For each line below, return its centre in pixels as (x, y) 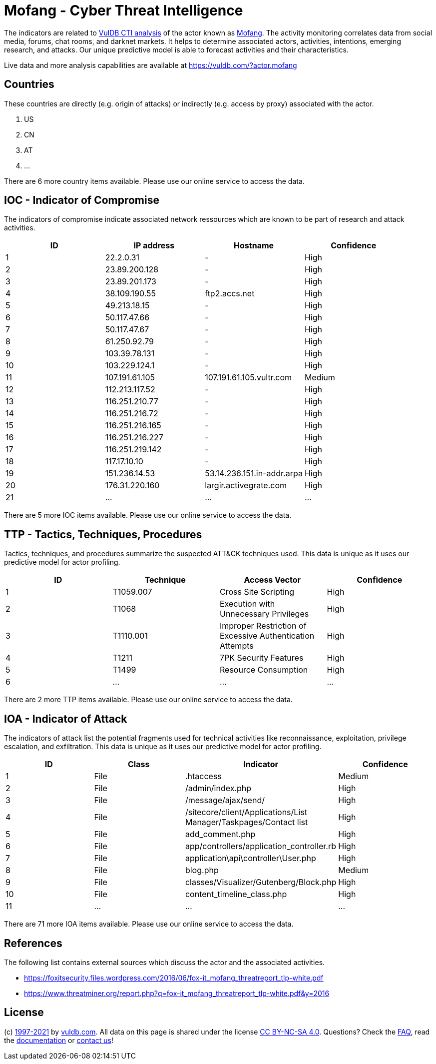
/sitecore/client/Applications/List (246, 812)
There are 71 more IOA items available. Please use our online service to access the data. (149, 924)
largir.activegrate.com (246, 486)
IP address (154, 246)
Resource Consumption (264, 670)
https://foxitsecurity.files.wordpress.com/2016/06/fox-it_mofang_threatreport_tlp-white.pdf (174, 978)
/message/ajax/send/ (225, 800)
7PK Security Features (262, 658)
